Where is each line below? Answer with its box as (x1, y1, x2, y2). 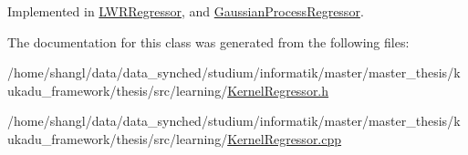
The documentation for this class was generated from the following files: (7, 32, 410, 51)
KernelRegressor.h (227, 80, 329, 99)
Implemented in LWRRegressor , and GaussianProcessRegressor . (7, 2, 364, 20)
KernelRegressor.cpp (227, 129, 342, 148)
